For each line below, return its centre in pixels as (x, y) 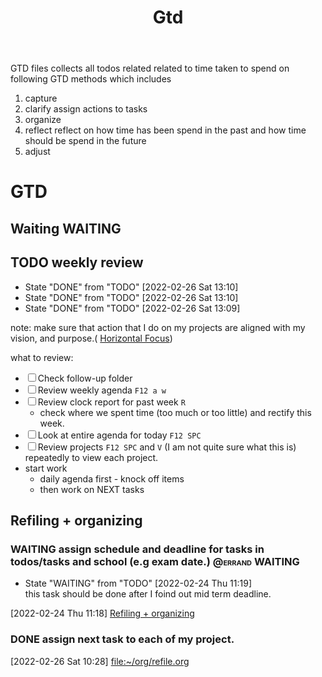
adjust (37, 152)
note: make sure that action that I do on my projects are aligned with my (158, 327)
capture (41, 98)
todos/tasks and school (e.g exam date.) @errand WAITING (155, 561)
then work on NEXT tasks (92, 489)
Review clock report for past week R (111, 402)
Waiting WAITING (66, 228)
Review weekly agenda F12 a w (102, 390)
